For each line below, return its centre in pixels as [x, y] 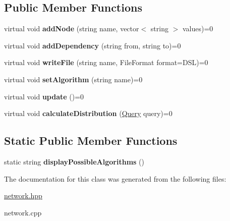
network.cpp [23, 212]
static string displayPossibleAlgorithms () [74, 161]
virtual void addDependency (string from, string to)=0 [93, 45]
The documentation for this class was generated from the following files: [115, 178]
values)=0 [198, 29]
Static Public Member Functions [91, 141]
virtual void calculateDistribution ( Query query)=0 [88, 113]
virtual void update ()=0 [44, 96]
